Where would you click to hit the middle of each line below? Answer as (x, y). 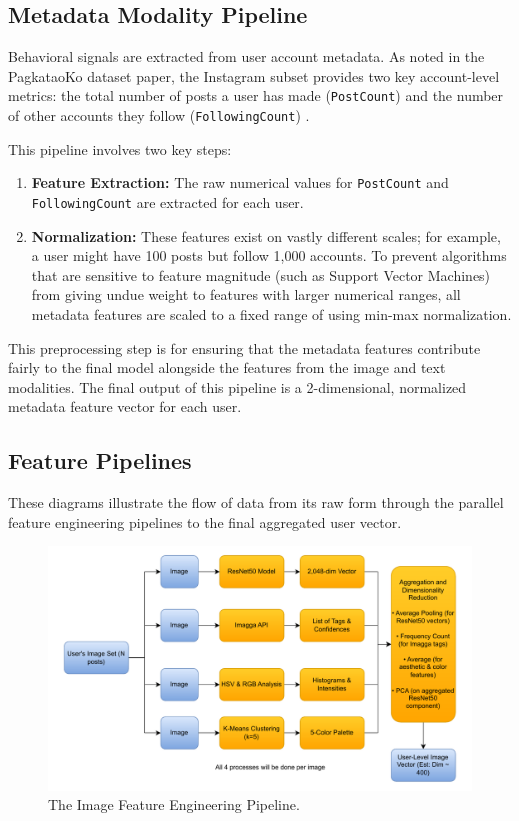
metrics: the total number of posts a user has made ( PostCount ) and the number (256, 95)
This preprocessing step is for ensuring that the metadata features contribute (244, 347)
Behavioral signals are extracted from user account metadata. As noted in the (246, 56)
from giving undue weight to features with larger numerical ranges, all (246, 294)
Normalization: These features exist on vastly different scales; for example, (266, 235)
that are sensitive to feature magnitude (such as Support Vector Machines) (261, 274)
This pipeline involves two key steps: (120, 148)
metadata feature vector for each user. (125, 406)
